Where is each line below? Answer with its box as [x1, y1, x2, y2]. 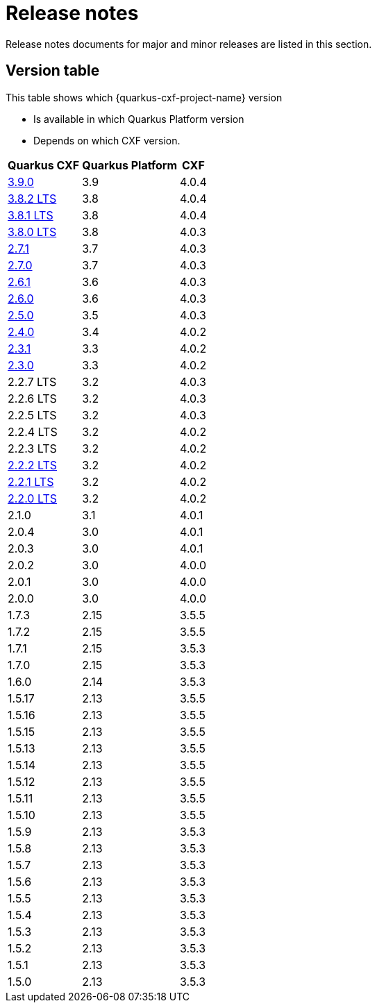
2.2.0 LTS [8, 491, 58, 505]
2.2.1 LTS [8, 474, 54, 489]
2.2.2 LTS [8, 457, 58, 472]
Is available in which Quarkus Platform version [33, 112, 244, 125]
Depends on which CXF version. [33, 134, 181, 146]
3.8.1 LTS [8, 208, 53, 222]
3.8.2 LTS [8, 191, 57, 205]
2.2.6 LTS [8, 391, 57, 405]
